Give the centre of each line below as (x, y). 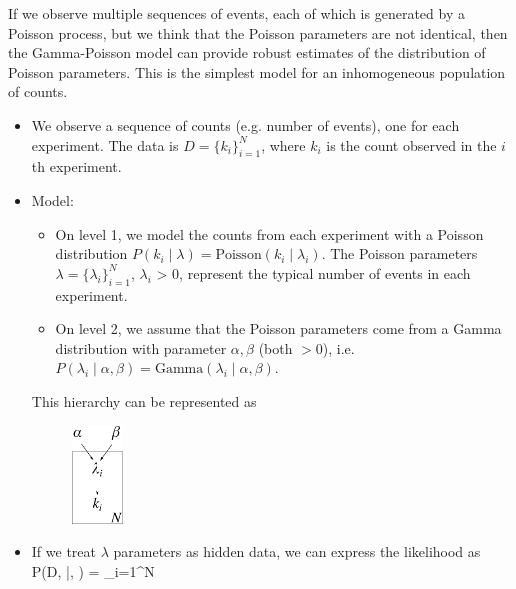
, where (283, 144)
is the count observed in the (411, 144)
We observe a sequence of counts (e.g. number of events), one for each (245, 124)
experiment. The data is (105, 144)
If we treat (63, 551)
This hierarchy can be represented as (144, 400)
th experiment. (76, 166)
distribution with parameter (141, 347)
